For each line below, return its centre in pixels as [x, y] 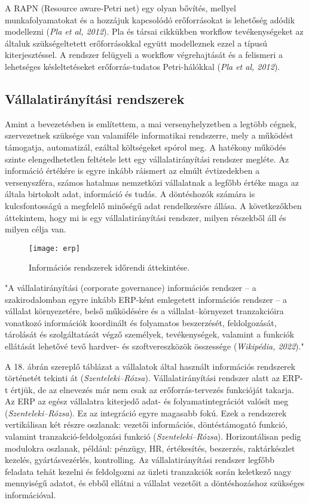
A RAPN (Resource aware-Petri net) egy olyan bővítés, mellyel [120, 8]
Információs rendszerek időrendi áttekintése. [109, 267]
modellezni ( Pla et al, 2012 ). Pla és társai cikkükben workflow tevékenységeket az [154, 31]
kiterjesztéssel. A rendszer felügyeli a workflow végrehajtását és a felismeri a [144, 55]
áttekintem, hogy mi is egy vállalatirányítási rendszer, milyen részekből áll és [146, 217]
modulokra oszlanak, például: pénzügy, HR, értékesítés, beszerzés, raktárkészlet [150, 448]
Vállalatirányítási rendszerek [95, 98]
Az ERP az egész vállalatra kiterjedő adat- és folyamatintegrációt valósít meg [147, 401]
